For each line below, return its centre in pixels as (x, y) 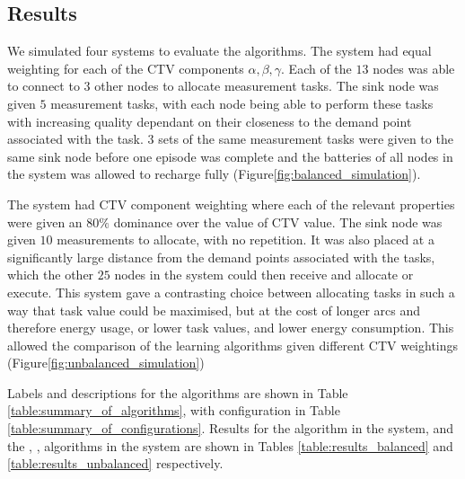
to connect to (44, 86)
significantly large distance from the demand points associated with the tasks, (221, 257)
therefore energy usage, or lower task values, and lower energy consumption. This (231, 328)
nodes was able (414, 68)
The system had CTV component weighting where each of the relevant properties (231, 204)
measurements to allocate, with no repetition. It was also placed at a (246, 239)
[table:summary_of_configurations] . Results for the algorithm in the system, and (231, 428)
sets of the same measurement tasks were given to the (306, 139)
